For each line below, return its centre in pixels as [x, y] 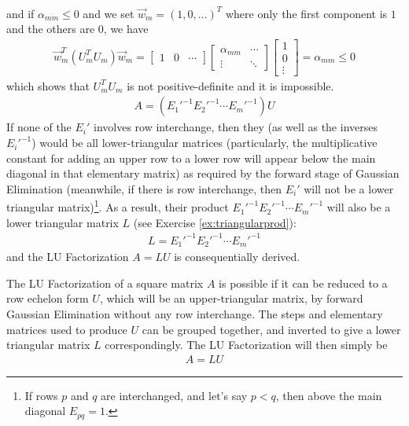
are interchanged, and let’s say [174, 395]
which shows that [48, 85]
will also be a [359, 207]
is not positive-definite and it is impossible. [230, 85]
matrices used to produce [67, 329]
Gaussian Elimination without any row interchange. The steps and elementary [195, 314]
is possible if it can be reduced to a [303, 283]
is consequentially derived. [237, 257]
